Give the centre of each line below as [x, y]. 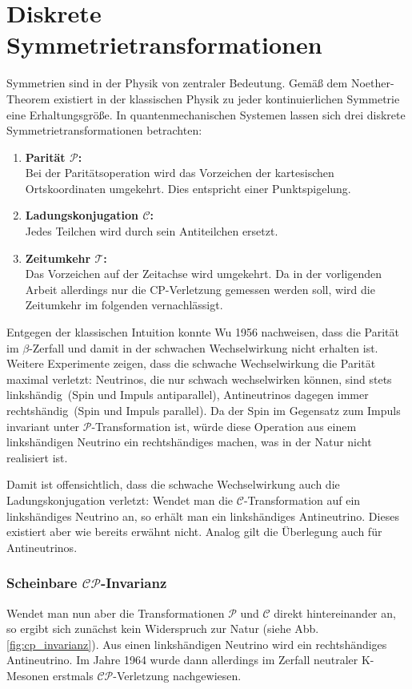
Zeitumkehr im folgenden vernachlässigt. [124, 305]
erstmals [73, 675]
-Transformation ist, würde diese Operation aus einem [224, 426]
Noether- [372, 83]
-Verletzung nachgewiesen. [177, 675]
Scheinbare [42, 583]
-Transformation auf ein [302, 500]
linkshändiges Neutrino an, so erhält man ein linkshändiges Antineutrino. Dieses [203, 516]
